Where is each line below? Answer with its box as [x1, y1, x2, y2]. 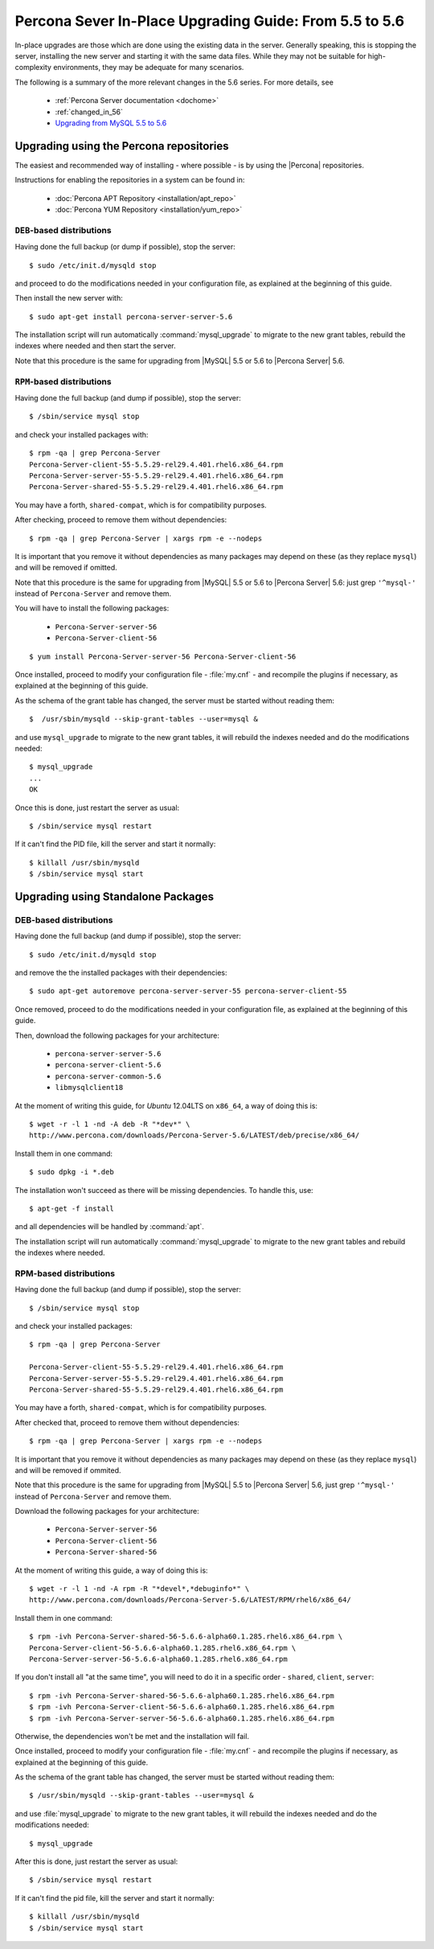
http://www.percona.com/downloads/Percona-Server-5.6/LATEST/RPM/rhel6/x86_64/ [29, 1595, 351, 1605]
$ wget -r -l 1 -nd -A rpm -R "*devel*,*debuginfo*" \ [29, 1585, 250, 1593]
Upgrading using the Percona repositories [14, 139, 229, 153]
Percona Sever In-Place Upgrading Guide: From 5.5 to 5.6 [14, 12, 405, 30]
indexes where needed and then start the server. [14, 341, 176, 351]
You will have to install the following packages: [14, 603, 170, 613]
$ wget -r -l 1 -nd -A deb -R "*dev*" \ [29, 1119, 190, 1129]
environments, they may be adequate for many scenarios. [53, 63, 244, 72]
